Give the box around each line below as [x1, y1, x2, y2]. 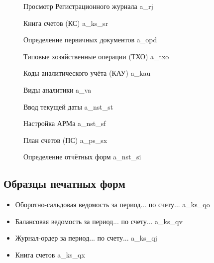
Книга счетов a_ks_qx [15, 249, 85, 260]
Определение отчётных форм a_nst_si [23, 151, 141, 162]
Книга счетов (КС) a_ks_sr [23, 17, 108, 28]
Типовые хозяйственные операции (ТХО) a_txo [23, 51, 169, 61]
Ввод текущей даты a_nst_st [23, 101, 113, 112]
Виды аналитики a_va [23, 84, 92, 95]
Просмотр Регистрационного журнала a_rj [23, 1, 153, 11]
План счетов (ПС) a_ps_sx [23, 134, 107, 145]
